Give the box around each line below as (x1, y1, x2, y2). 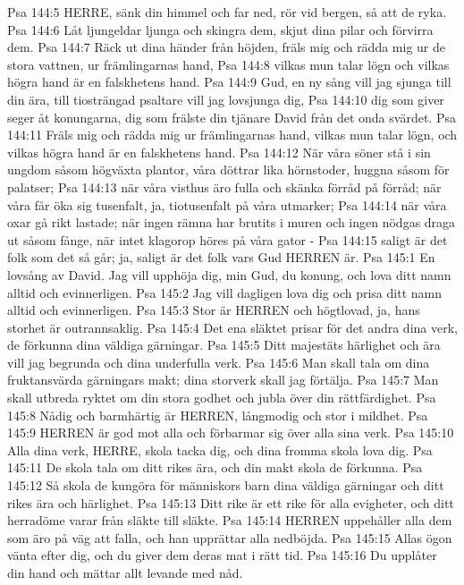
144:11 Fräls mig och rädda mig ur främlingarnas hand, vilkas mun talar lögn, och (7, 125, 458, 144)
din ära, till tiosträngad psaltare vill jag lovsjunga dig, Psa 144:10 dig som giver (7, 89, 444, 108)
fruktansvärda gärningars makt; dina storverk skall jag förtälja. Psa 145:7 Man (7, 370, 439, 389)
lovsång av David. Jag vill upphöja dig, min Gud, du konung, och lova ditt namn (7, 265, 451, 284)
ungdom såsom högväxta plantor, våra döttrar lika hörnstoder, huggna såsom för (7, 160, 450, 179)
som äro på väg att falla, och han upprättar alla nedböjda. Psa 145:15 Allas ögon (7, 528, 452, 547)
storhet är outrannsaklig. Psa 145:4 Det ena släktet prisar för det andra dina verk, (7, 318, 458, 336)
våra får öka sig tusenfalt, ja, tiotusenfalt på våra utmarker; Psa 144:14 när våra (7, 195, 447, 214)
